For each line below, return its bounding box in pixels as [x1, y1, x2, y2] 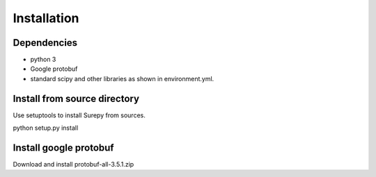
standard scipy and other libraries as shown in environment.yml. [30, 74, 214, 83]
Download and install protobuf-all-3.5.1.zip [13, 160, 134, 169]
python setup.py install [13, 124, 79, 132]
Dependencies [13, 37, 78, 49]
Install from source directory [13, 92, 139, 104]
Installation [13, 10, 79, 26]
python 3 [30, 56, 56, 64]
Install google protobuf [13, 142, 114, 153]
